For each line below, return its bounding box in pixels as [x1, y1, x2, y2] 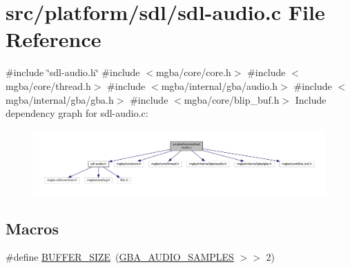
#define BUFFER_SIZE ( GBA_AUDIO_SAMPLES [6, 250, 234, 264]
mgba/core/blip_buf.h [184, 92, 280, 106]
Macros [6, 217, 59, 239]
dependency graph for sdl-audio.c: [6, 106, 148, 120]
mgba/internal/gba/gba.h [6, 92, 114, 106]
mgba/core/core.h [155, 65, 231, 80]
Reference [6, 25, 101, 53]
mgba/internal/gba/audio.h [161, 78, 278, 93]
